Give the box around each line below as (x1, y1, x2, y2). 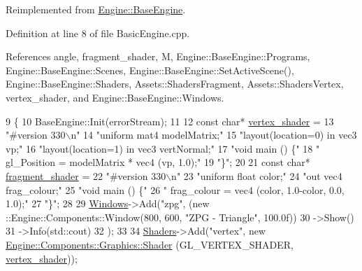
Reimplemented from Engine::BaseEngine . (6, 2, 186, 16)
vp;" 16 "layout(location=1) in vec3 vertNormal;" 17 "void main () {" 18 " (6, 141, 320, 155)
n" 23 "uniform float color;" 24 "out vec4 (171, 168, 342, 183)
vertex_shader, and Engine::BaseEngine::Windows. (6, 90, 224, 104)
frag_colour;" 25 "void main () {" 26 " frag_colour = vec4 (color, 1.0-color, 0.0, (6, 182, 345, 197)
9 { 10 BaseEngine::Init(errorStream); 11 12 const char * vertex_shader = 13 (6, 113, 334, 128)
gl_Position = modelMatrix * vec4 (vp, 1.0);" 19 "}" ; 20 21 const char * (6, 155, 310, 169)
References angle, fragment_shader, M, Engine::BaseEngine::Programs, (6, 49, 310, 64)
